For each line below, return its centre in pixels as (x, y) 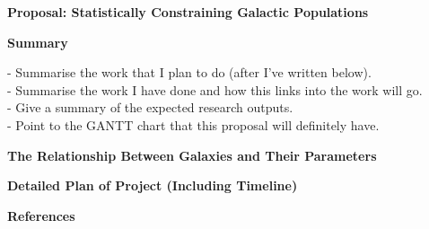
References (41, 215)
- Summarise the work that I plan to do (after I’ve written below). (189, 72)
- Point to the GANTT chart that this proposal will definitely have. (193, 124)
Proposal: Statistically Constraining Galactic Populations (188, 12)
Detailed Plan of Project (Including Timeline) (153, 185)
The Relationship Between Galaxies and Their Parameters (192, 155)
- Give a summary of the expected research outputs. (150, 107)
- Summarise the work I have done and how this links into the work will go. (215, 89)
